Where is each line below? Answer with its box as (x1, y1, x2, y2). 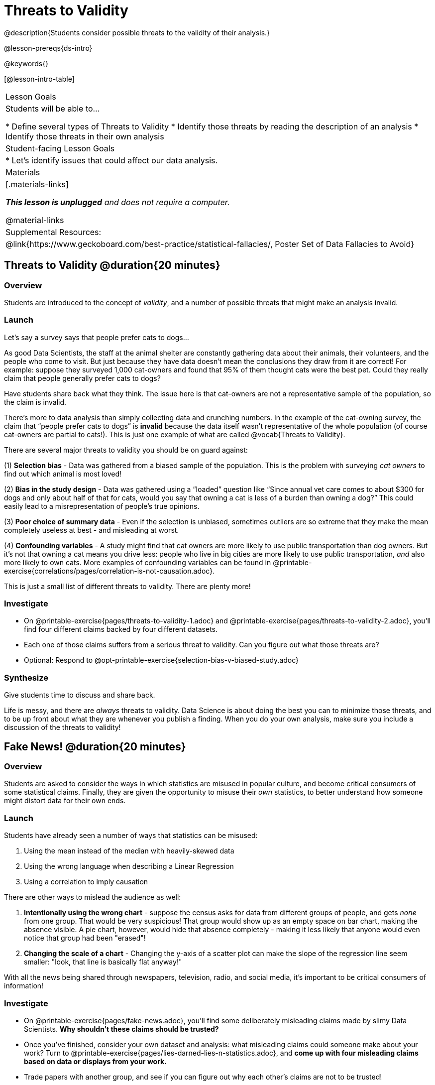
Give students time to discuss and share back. (4, 691, 155, 700)
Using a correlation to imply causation (24, 877, 148, 886)
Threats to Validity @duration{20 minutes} (4, 259, 220, 272)
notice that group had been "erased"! (24, 934, 146, 943)
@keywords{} (4, 59, 49, 68)
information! (4, 981, 44, 990)
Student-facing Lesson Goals (5, 143, 115, 153)
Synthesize (4, 672, 49, 683)
